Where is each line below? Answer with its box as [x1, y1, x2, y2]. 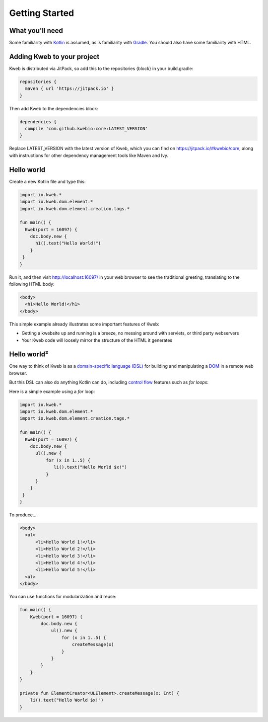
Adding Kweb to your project [9, 52, 100, 61]
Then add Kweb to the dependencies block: [9, 105, 99, 111]
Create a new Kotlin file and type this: [9, 178, 86, 184]
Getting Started [9, 7, 74, 18]
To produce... [9, 512, 37, 518]
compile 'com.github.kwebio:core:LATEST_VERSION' [25, 126, 148, 132]
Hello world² [9, 350, 49, 359]
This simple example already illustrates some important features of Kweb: [9, 321, 160, 327]
